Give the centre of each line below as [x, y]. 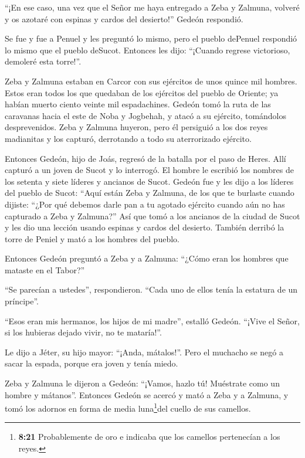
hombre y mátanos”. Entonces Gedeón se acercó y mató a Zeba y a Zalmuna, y [147, 394]
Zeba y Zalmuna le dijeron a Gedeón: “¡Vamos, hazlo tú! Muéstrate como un [142, 383]
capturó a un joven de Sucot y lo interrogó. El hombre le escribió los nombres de [149, 170]
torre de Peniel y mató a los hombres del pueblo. [92, 238]
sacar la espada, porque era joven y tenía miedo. [91, 363]
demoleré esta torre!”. [43, 61]
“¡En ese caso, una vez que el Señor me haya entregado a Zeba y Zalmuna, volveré [152, 7]
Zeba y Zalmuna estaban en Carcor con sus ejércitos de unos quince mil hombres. [151, 81]
